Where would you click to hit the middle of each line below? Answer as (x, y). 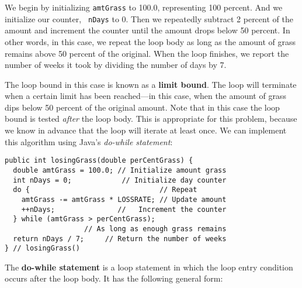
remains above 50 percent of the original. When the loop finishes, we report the (147, 53)
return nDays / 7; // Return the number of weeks (120, 239)
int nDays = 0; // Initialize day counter (120, 180)
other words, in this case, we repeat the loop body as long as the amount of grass (150, 41)
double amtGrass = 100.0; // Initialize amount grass (120, 170)
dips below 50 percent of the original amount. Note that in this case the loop (142, 107)
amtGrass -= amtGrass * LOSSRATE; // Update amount (124, 199)
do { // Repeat (105, 190)
